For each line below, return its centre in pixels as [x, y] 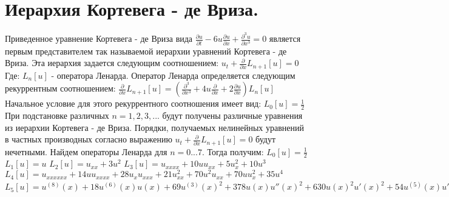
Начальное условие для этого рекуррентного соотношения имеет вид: [133, 103]
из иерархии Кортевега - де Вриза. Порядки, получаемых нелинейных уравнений [155, 127]
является [285, 38]
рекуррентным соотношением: [60, 88]
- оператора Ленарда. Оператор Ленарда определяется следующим [173, 75]
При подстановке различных [57, 115]
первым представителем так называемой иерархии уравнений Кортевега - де [146, 51]
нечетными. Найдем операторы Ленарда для [86, 151]
